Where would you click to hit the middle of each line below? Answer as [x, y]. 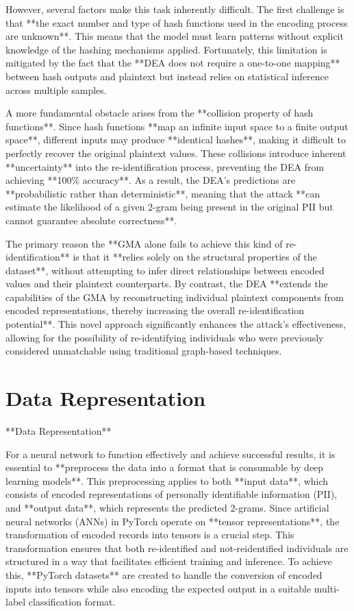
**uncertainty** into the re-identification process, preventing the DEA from [165, 166]
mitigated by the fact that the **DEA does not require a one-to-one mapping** [173, 63]
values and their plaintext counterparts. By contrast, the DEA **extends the [167, 284]
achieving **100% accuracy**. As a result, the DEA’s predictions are [151, 180]
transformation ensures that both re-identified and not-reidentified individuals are [177, 548]
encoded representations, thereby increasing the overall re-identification [155, 310]
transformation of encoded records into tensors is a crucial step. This [150, 535]
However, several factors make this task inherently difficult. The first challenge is [175, 9]
